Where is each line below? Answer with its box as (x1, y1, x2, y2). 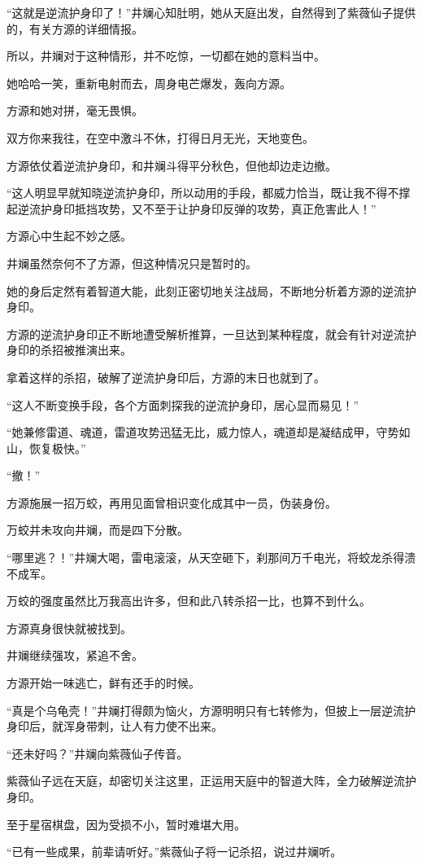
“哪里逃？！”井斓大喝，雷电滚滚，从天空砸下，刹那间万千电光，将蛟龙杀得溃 (7, 549, 416, 566)
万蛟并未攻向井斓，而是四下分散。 (7, 521, 189, 538)
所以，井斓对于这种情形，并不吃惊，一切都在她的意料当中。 (7, 47, 325, 64)
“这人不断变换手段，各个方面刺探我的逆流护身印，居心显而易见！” (7, 396, 359, 413)
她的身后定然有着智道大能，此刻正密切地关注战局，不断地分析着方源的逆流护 (7, 282, 416, 299)
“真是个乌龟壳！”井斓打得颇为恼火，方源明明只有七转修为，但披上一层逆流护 (7, 701, 416, 718)
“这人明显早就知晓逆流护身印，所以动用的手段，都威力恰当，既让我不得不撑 (7, 184, 411, 201)
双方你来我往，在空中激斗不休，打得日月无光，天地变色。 (7, 129, 314, 146)
